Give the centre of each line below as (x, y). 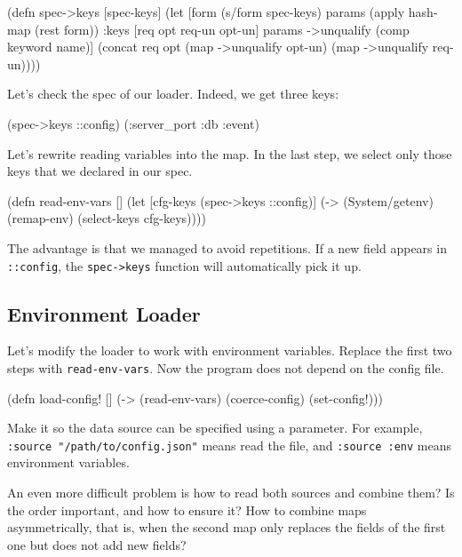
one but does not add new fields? (97, 544)
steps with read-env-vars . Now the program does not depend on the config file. (226, 367)
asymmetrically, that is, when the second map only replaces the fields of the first (227, 527)
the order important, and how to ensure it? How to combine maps (187, 509)
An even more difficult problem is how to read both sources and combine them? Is (231, 493)
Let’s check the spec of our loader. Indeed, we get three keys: (173, 94)
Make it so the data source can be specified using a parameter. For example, (215, 428)
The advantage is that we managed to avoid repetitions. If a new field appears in (227, 247)
